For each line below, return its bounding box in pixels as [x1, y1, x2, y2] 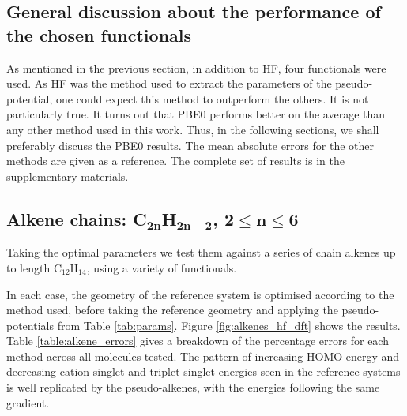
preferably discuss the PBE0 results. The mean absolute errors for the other [6, 137, 374, 153]
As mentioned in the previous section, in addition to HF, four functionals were [6, 59, 386, 76]
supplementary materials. [6, 167, 129, 184]
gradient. [6, 394, 50, 410]
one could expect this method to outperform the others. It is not [56, 90, 369, 107]
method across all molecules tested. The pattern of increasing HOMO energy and [6, 347, 400, 364]
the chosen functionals [6, 22, 192, 47]
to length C [6, 259, 62, 275]
